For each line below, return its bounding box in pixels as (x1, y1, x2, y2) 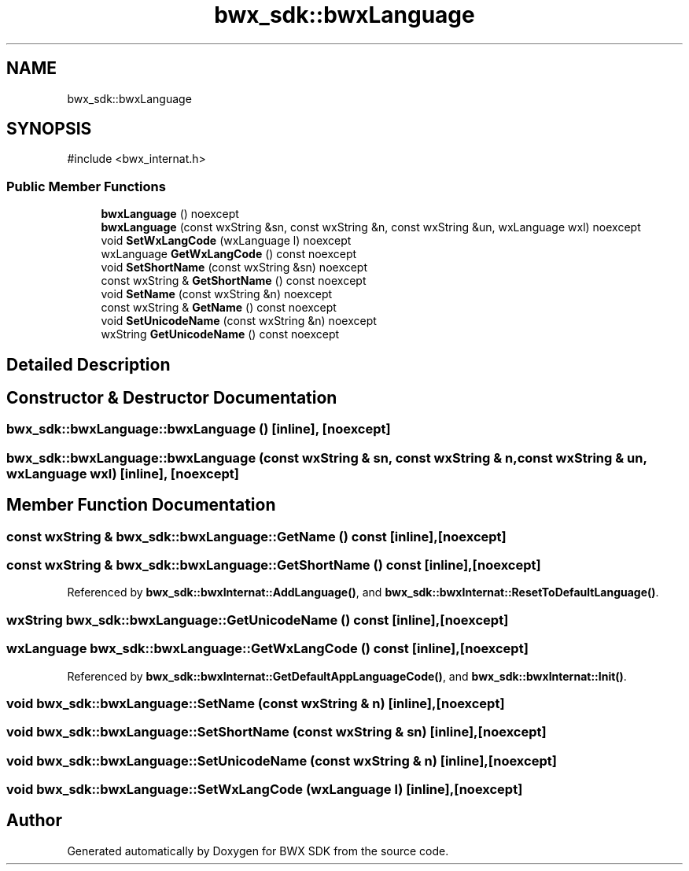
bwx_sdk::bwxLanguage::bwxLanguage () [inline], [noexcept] (6, 421, 391, 437)
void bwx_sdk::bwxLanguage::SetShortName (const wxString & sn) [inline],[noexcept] (6, 724, 547, 740)
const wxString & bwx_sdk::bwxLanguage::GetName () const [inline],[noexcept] (6, 528, 507, 544)
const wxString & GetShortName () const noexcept (101, 274, 367, 288)
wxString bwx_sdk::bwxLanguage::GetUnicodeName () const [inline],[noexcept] (6, 611, 509, 628)
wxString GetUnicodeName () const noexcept (101, 327, 340, 341)
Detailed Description (6, 354, 171, 375)
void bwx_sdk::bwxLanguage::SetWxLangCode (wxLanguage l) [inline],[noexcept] (6, 781, 523, 798)
